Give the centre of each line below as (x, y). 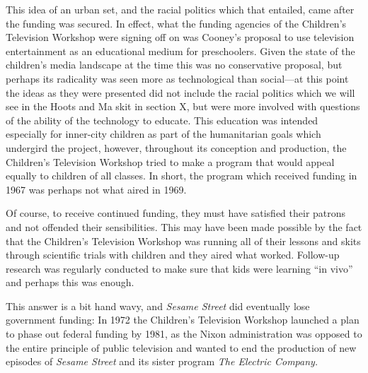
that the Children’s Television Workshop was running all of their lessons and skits (183, 241)
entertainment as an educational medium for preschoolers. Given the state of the (180, 51)
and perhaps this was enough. (70, 282)
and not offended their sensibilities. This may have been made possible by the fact (184, 226)
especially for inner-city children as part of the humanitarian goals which (163, 134)
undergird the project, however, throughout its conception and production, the (176, 147)
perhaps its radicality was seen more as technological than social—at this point (177, 78)
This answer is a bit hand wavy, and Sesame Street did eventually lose (158, 306)
